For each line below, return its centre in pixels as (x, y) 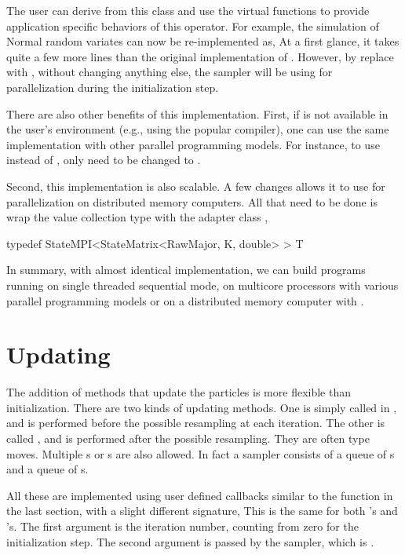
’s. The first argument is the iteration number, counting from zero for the (182, 526)
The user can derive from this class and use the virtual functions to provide (188, 10)
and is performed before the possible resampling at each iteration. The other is (196, 423)
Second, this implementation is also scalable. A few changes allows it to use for (196, 186)
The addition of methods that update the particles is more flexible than (179, 392)
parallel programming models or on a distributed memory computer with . (185, 300)
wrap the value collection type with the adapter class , (137, 217)
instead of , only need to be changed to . (104, 160)
